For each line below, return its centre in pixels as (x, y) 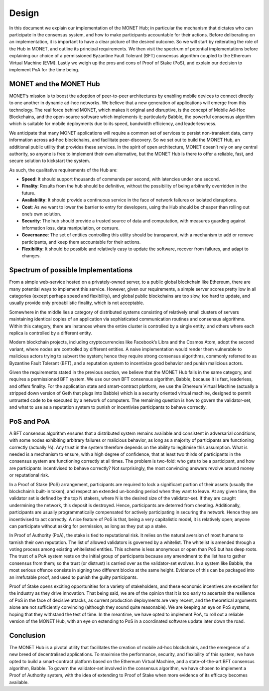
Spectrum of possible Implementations (71, 270)
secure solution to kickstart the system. (50, 161)
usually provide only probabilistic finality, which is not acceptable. (77, 303)
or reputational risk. (29, 475)
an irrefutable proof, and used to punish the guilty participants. (73, 577)
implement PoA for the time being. (44, 69)
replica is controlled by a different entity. (51, 333)
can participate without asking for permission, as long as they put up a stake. (88, 526)
